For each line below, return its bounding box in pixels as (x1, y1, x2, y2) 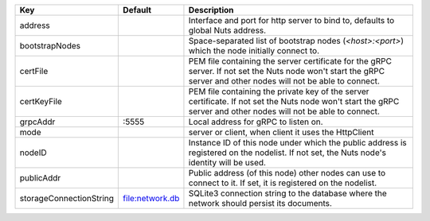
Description (188, 5, 234, 15)
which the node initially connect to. (188, 45, 320, 56)
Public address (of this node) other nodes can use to (188, 168, 386, 178)
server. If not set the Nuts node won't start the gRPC (188, 66, 385, 76)
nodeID (19, 147, 47, 158)
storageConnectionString (19, 193, 115, 204)
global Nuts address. (188, 25, 267, 36)
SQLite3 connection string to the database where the (188, 188, 388, 199)
